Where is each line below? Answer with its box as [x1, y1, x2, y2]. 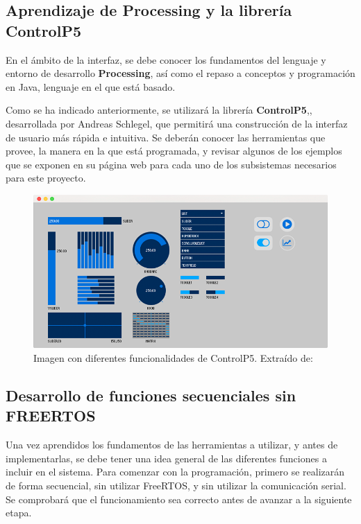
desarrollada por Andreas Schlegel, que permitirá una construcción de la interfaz [6, 116, 348, 130]
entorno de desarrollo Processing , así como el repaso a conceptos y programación [6, 66, 355, 80]
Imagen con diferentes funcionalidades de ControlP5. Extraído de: [33, 351, 313, 365]
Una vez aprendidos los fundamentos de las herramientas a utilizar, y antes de [6, 437, 338, 452]
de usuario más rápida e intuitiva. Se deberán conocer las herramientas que [6, 130, 326, 144]
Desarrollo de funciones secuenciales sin [6, 385, 296, 406]
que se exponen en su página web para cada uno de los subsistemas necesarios [6, 157, 337, 171]
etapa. [6, 505, 32, 520]
